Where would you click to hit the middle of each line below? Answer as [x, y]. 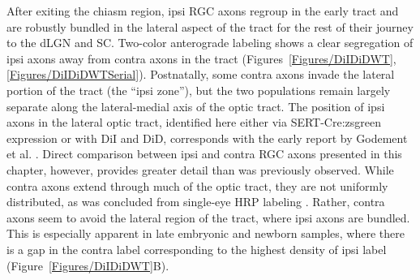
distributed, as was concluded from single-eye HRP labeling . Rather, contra [196, 202]
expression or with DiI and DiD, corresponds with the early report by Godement [207, 138]
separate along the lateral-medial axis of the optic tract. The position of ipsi [196, 106]
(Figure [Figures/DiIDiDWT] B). [88, 265]
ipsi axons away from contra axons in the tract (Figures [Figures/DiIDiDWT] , [201, 58]
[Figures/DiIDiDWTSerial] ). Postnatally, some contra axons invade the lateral [201, 74]
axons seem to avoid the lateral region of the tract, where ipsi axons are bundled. [208, 217]
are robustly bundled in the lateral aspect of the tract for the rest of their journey [210, 26]
